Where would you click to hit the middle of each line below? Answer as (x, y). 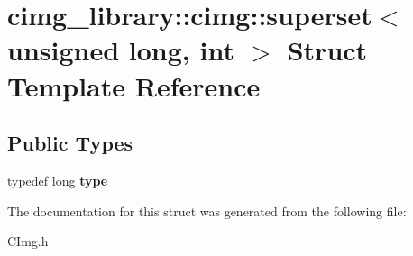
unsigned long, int (121, 50)
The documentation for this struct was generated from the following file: (207, 210)
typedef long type (58, 180)
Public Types (70, 143)
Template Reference (134, 85)
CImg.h (28, 241)
